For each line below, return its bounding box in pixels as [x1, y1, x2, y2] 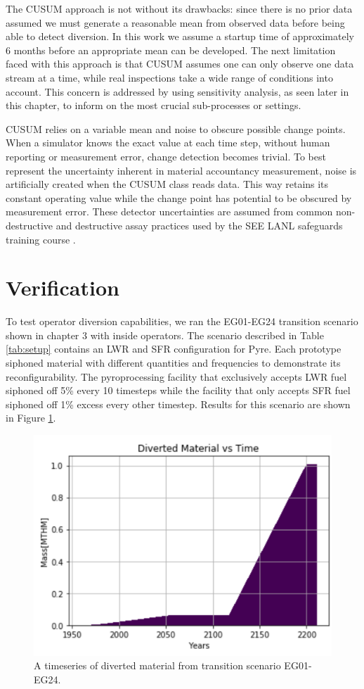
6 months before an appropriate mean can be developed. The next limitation [6, 42, 336, 57]
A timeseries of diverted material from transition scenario [34, 658, 281, 673]
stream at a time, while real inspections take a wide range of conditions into [6, 70, 333, 84]
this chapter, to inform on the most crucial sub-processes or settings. [6, 98, 301, 113]
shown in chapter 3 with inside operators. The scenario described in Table [6, 327, 324, 342]
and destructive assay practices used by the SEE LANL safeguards [56, 217, 343, 232]
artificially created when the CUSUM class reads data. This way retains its [6, 177, 329, 191]
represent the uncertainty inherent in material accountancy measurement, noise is [6, 163, 357, 177]
